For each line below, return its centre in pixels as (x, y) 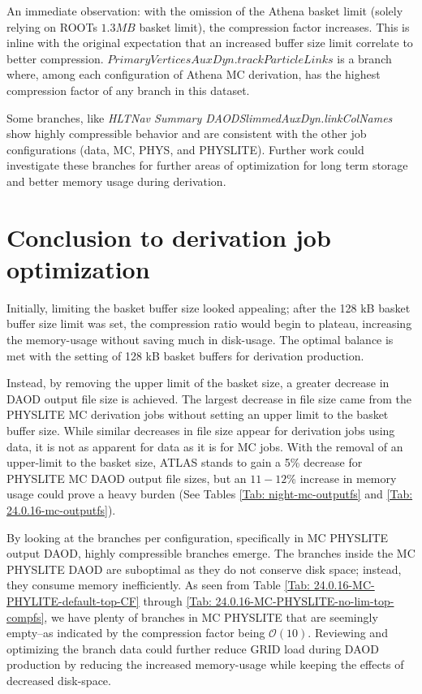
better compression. (55, 58)
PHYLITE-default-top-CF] (73, 600)
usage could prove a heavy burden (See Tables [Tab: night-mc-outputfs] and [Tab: (210, 494)
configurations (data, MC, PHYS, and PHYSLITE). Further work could (185, 149)
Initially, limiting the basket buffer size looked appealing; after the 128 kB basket (209, 307)
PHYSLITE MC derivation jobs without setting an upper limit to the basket (198, 414)
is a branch (364, 58)
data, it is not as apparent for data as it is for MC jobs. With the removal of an (205, 446)
